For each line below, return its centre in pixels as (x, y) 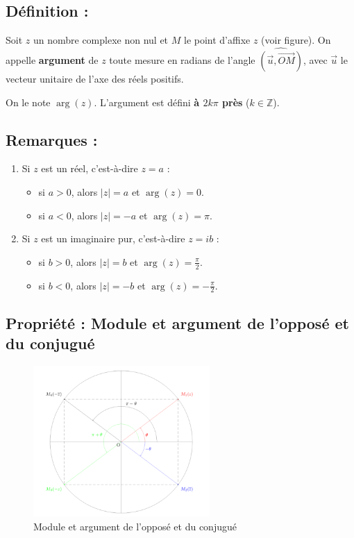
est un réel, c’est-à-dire (90, 168)
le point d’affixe (217, 40)
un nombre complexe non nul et (101, 40)
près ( (236, 102)
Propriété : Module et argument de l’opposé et (177, 322)
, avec (315, 60)
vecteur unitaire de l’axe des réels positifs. (95, 79)
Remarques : (52, 139)
